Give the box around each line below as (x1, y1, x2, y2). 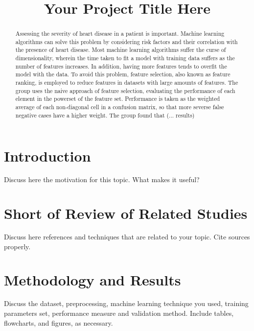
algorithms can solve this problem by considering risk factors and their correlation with (15, 37, 238, 46)
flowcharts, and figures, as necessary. (4, 317, 113, 328)
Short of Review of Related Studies (4, 203, 248, 223)
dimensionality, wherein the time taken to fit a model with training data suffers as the (15, 54, 235, 62)
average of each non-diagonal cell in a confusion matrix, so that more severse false (15, 103, 224, 111)
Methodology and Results (4, 270, 181, 290)
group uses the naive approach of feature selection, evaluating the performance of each (15, 86, 235, 95)
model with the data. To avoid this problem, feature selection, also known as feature (15, 70, 231, 78)
